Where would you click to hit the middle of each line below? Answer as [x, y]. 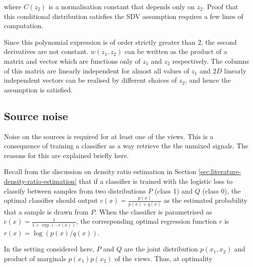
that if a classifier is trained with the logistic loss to [156, 181]
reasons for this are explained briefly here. [66, 155]
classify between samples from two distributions [75, 190]
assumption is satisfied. [38, 89]
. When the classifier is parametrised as [154, 211]
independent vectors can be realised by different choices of [90, 80]
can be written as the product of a [176, 51]
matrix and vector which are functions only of [72, 61]
